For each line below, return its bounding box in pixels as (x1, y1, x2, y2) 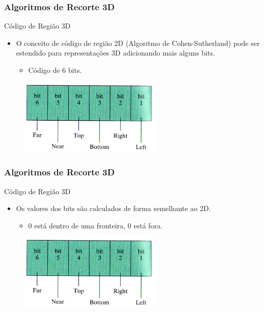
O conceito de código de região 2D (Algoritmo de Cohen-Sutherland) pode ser (16, 37, 260, 48)
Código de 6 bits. (28, 65, 82, 75)
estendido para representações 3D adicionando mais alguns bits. (16, 47, 215, 58)
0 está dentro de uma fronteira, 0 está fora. (28, 220, 163, 230)
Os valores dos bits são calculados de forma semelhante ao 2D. (16, 203, 211, 214)
